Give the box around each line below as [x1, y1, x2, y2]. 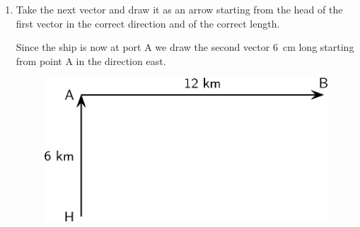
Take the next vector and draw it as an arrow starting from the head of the [16, 2, 343, 16]
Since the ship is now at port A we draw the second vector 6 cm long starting [16, 40, 354, 54]
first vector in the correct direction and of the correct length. [16, 16, 280, 30]
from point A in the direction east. [16, 53, 166, 68]
